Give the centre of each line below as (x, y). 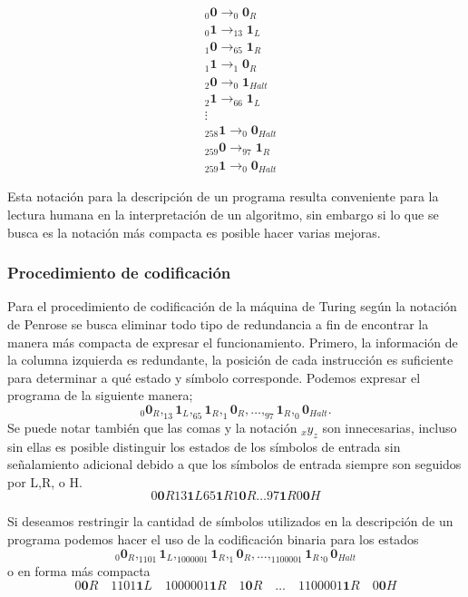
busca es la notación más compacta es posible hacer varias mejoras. (194, 232)
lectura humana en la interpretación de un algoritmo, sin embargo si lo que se (223, 214)
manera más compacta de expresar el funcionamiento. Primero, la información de (233, 342)
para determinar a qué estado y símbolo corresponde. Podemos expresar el (214, 377)
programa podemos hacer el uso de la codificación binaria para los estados (213, 538)
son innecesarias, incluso (390, 427)
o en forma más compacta (79, 571)
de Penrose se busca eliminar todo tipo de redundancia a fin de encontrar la (218, 323)
